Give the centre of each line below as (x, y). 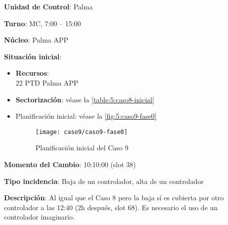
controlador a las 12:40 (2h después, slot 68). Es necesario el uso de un (111, 207)
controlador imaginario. (39, 217)
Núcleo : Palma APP (36, 40)
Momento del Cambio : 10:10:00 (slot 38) (70, 164)
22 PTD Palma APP (47, 82)
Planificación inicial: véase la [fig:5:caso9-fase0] (86, 116)
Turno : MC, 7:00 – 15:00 (43, 23)
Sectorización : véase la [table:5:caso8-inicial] (85, 99)
